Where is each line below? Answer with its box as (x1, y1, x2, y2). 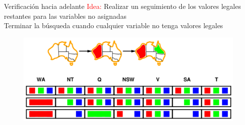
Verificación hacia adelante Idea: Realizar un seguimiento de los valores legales (4, 1, 241, 11)
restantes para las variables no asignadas (4, 10, 126, 21)
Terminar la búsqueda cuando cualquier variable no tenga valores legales (4, 20, 223, 31)
